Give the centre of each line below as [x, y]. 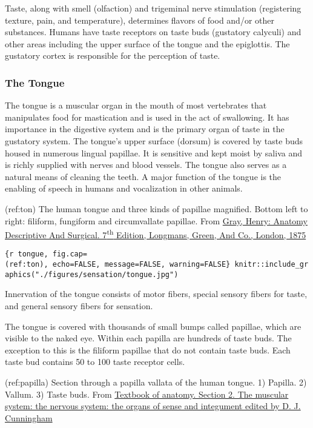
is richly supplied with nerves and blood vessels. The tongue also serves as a [146, 165]
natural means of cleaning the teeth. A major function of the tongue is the [143, 176]
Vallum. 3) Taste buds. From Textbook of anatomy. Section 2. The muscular [147, 394]
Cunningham [29, 417]
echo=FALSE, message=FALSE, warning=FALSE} [141, 265]
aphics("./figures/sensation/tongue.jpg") [92, 274]
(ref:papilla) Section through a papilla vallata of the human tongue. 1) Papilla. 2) [156, 382]
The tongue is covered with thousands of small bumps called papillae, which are [153, 326]
